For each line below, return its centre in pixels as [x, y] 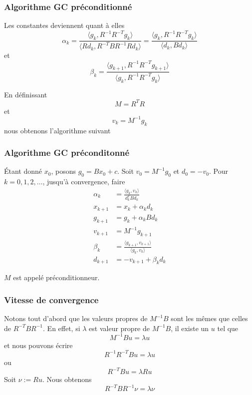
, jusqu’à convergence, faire [84, 182]
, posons [63, 171]
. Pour [218, 171]
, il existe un [190, 328]
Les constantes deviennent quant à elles [64, 25]
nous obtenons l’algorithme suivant [57, 130]
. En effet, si [62, 328]
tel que [228, 328]
